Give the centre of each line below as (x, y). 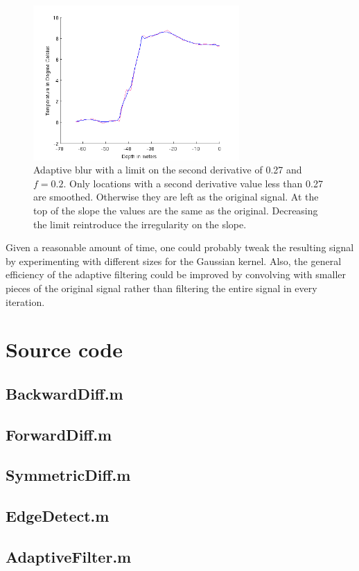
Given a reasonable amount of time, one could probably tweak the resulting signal (180, 247)
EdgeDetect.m (58, 516)
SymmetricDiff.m (68, 475)
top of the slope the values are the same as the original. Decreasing (176, 210)
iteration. (25, 301)
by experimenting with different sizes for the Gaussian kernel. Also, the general (174, 261)
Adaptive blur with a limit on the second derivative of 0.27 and (168, 170)
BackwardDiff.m (64, 393)
